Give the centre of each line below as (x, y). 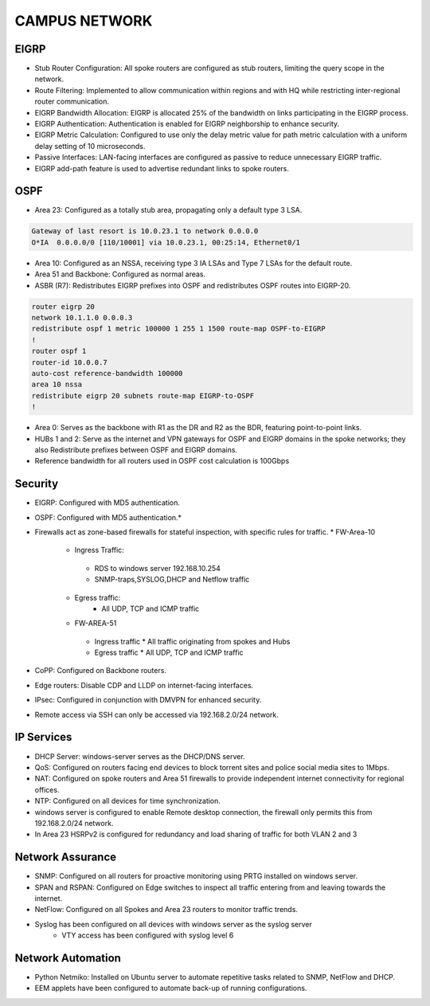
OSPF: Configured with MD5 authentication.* (108, 517)
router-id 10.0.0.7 (69, 362)
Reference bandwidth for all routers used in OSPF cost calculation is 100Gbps (162, 461)
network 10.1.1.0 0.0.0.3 (82, 317)
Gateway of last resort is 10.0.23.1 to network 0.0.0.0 (145, 231)
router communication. (72, 102)
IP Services (43, 737)
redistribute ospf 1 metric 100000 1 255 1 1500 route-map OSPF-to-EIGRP (178, 329)
